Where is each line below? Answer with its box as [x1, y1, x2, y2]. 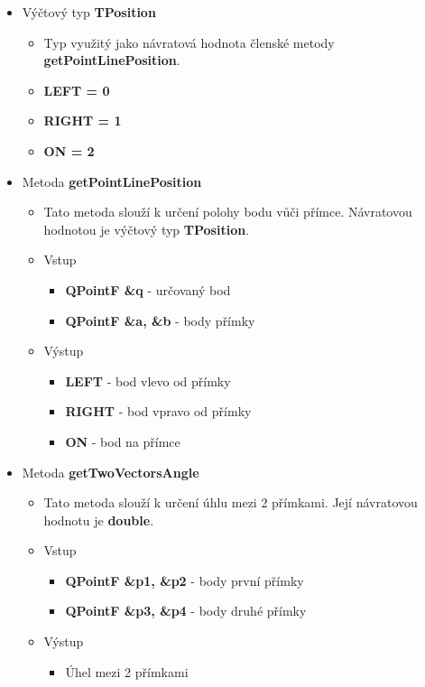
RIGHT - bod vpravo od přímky [65, 402, 252, 421]
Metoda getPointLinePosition [22, 172, 202, 190]
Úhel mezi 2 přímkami [65, 662, 189, 681]
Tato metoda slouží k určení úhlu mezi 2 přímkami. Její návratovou [43, 493, 418, 512]
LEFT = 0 [43, 80, 110, 99]
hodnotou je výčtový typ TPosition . [43, 219, 250, 238]
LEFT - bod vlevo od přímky [65, 371, 231, 390]
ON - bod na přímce [65, 432, 180, 450]
